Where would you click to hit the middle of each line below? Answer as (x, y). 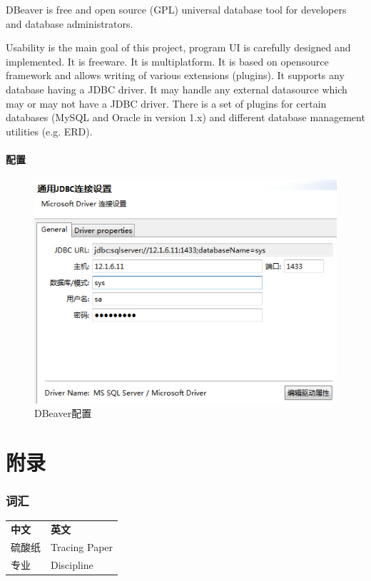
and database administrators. (70, 23)
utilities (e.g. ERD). (49, 131)
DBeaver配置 (63, 413)
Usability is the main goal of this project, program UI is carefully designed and (178, 47)
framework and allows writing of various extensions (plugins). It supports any (175, 75)
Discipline (72, 564)
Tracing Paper (82, 547)
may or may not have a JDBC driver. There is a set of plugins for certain (166, 103)
